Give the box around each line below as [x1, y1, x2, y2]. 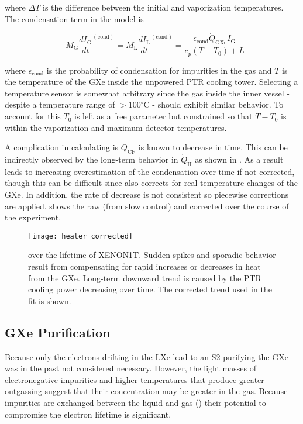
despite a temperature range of [5, 98, 115, 111]
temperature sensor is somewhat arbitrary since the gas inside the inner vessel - [5, 87, 290, 99]
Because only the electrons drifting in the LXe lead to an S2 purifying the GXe [5, 350, 288, 363]
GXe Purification [5, 323, 111, 341]
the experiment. [5, 211, 61, 223]
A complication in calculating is [5, 141, 119, 153]
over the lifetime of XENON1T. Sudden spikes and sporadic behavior [28, 249, 276, 261]
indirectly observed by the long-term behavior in [5, 153, 178, 166]
